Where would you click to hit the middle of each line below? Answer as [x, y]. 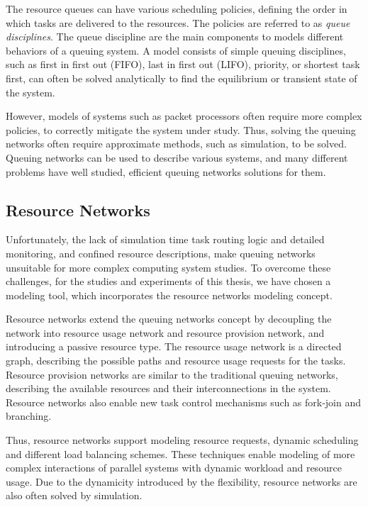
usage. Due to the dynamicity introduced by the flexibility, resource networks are [182, 481]
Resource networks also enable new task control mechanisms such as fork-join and [184, 402]
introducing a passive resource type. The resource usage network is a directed [174, 346]
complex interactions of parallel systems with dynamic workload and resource [174, 468]
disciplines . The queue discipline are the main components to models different [175, 37]
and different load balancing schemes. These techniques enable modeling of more [180, 453]
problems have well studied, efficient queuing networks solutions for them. [166, 171]
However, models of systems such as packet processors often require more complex [184, 116]
